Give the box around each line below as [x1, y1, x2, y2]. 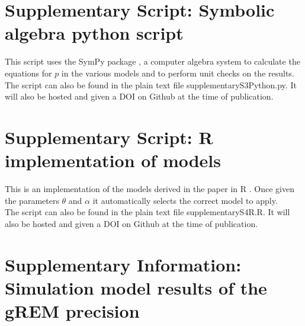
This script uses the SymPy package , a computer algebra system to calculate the [5, 55, 300, 68]
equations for [5, 66, 52, 79]
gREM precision [5, 298, 140, 322]
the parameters [5, 194, 59, 206]
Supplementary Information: [5, 252, 242, 276]
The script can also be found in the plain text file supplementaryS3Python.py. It [5, 78, 297, 91]
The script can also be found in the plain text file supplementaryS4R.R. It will [5, 206, 290, 218]
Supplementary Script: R [5, 124, 213, 149]
